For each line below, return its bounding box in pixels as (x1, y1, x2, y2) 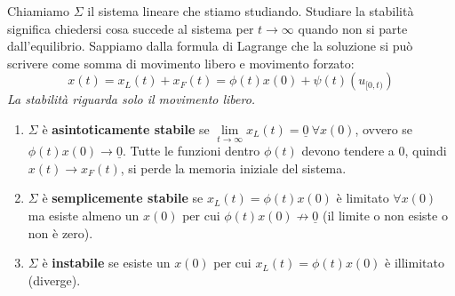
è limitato (336, 188, 389, 207)
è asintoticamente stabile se (42, 119, 210, 138)
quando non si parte (298, 19, 408, 37)
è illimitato (385, 253, 444, 272)
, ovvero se (355, 119, 413, 138)
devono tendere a (301, 141, 395, 160)
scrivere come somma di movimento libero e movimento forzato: (7, 53, 355, 72)
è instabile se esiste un (42, 253, 171, 272)
